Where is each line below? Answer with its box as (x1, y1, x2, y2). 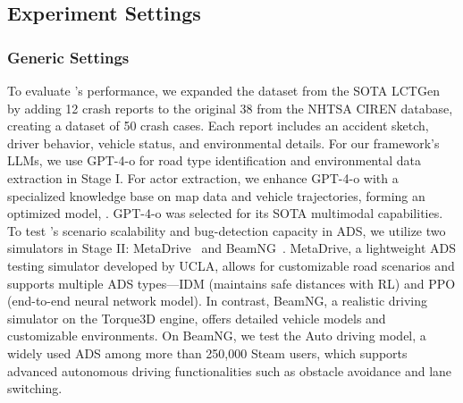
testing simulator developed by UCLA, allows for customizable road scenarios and (7, 256, 455, 274)
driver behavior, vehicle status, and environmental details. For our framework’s (7, 133, 440, 152)
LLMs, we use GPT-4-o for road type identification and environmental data (7, 151, 421, 170)
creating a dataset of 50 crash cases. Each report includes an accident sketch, (7, 116, 429, 135)
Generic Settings (7, 46, 130, 68)
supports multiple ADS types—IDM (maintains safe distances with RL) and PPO (7, 273, 456, 292)
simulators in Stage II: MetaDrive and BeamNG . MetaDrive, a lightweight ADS (7, 239, 457, 257)
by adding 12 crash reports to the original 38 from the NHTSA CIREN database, (7, 98, 453, 117)
